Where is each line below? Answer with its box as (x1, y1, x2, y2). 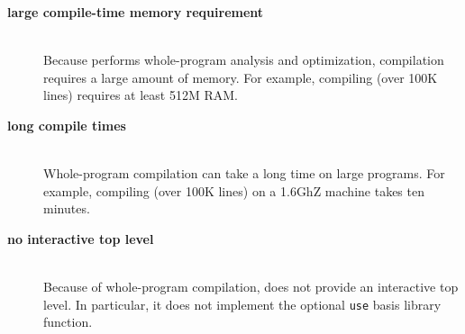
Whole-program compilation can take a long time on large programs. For (43, 164, 445, 183)
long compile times (7, 115, 126, 134)
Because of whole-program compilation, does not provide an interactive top (43, 277, 459, 296)
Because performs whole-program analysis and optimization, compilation (43, 50, 444, 69)
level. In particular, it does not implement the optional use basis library (43, 294, 442, 313)
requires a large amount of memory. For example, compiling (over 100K (43, 68, 438, 86)
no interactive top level (7, 229, 154, 248)
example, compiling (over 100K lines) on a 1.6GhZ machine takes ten (43, 181, 424, 200)
